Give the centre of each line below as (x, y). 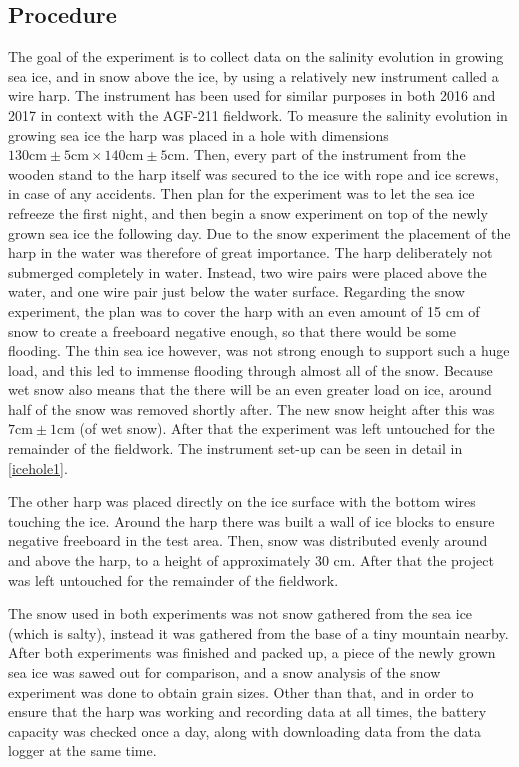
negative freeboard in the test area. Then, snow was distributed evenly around (248, 540)
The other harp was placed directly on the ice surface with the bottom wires (242, 501)
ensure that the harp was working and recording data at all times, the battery (247, 711)
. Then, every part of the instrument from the (325, 154)
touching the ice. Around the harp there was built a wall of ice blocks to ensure (251, 520)
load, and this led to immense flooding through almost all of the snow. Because (250, 369)
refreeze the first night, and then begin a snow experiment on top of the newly (248, 212)
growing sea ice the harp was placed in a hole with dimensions (198, 134)
